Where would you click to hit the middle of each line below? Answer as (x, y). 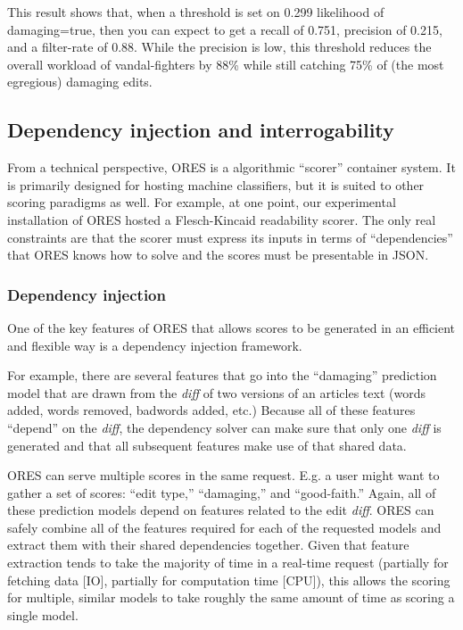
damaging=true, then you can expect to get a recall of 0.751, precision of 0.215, (225, 29)
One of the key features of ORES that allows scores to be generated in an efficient (231, 327)
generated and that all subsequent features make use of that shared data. (207, 445)
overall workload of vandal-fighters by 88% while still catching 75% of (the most (226, 64)
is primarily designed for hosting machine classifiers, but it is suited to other (216, 184)
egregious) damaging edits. (80, 82)
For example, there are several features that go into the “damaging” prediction (222, 375)
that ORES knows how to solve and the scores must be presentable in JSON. (218, 255)
